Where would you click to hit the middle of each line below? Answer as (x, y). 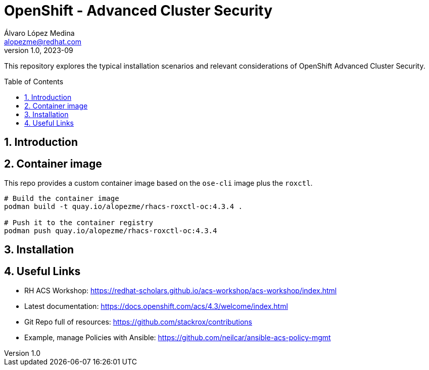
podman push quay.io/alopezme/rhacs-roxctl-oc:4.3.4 (111, 231)
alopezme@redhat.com (43, 41)
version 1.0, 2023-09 (39, 50)
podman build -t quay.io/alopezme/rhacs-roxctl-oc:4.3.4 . (124, 207)
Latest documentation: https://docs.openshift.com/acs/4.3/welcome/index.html (156, 306)
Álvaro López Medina (39, 33)
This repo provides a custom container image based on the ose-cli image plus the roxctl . (158, 183)
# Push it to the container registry (79, 223)
